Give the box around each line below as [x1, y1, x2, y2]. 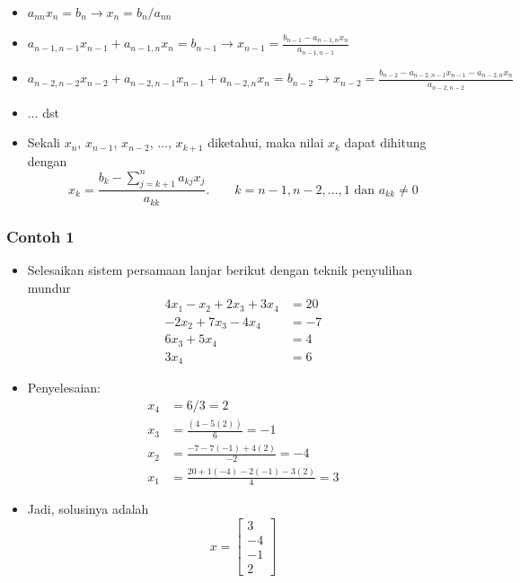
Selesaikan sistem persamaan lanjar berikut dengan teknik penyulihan [27, 261, 413, 279]
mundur [27, 278, 71, 296]
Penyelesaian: [27, 378, 101, 397]
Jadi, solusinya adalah [27, 499, 149, 518]
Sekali [27, 133, 60, 152]
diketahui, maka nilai [207, 133, 324, 152]
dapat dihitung [344, 133, 427, 152]
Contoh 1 [6, 225, 75, 247]
